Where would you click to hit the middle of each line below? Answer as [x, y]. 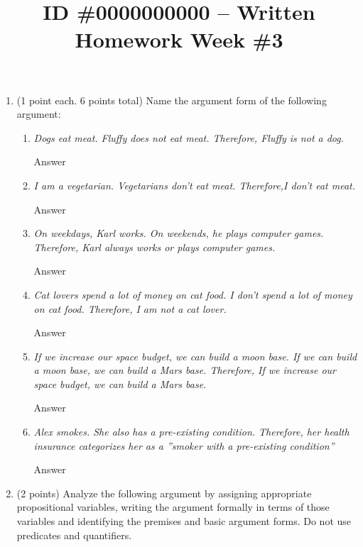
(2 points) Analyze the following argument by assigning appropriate [164, 493]
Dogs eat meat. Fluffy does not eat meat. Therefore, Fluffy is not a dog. [189, 137]
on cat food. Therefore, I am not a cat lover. [130, 308]
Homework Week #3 [179, 39]
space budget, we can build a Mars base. [120, 383]
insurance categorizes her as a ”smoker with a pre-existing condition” [184, 445]
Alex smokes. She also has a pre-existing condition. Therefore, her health [191, 432]
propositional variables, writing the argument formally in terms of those [173, 507]
